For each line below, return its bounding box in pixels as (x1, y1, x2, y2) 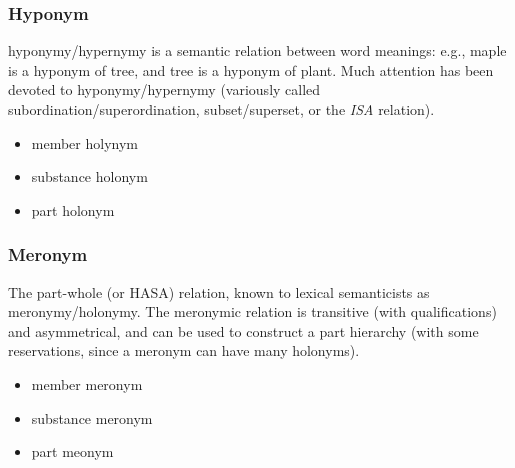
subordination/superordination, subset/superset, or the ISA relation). (8, 99, 435, 119)
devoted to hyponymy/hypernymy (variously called (8, 79, 321, 100)
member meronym (31, 373, 143, 394)
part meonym (31, 441, 114, 462)
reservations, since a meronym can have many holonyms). (8, 340, 360, 361)
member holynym (31, 132, 139, 153)
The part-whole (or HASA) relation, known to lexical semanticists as (8, 281, 430, 302)
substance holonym (31, 166, 148, 187)
